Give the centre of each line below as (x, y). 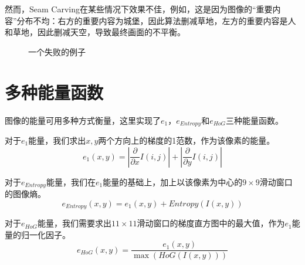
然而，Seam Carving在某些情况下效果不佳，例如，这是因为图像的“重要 (139, 9)
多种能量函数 (54, 92)
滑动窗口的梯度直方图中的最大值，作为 (211, 223)
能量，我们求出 (57, 140)
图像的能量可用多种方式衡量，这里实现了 (83, 120)
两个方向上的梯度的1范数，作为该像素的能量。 (187, 140)
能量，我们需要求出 (74, 223)
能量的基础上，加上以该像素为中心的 (173, 181)
